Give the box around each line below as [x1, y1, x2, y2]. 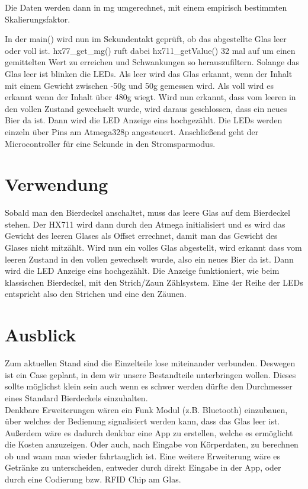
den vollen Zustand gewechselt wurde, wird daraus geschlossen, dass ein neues [5, 102, 287, 114]
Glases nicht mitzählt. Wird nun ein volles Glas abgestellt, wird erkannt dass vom [5, 241, 302, 254]
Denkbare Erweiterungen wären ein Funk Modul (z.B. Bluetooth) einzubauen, [5, 403, 288, 416]
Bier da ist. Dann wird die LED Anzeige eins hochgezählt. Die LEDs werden [5, 114, 283, 126]
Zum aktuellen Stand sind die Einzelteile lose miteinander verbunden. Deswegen [5, 357, 296, 369]
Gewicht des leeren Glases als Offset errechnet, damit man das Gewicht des [5, 229, 278, 242]
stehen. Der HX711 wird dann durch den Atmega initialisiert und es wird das [5, 218, 285, 230]
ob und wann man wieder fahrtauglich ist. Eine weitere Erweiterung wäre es [5, 449, 281, 462]
